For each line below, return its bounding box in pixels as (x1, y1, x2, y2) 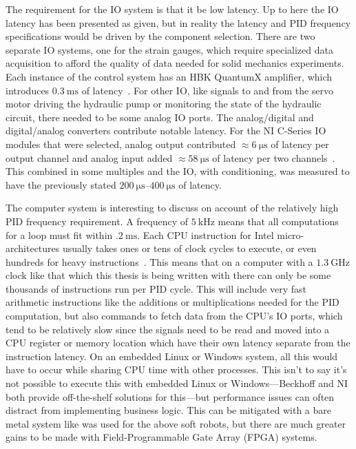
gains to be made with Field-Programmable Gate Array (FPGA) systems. (6, 430, 317, 444)
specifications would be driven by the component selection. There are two (6, 29, 315, 43)
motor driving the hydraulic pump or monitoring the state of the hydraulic (6, 96, 322, 111)
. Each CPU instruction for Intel (137, 227, 274, 242)
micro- (277, 227, 304, 242)
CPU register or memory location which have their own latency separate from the (6, 335, 350, 350)
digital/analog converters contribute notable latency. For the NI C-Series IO (6, 123, 326, 138)
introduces (6, 83, 50, 97)
